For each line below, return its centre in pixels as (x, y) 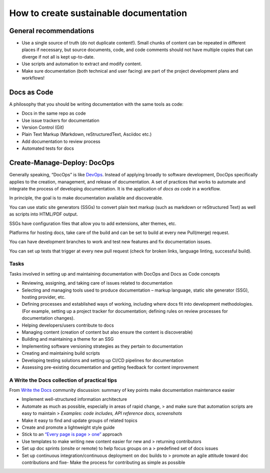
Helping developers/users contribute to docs (68, 325)
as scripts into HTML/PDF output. (44, 214)
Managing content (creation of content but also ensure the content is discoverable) (107, 332)
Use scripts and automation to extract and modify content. (82, 64)
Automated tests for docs (48, 148)
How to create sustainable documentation (98, 13)
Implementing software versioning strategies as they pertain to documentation (102, 346)
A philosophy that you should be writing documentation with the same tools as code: (96, 104)
